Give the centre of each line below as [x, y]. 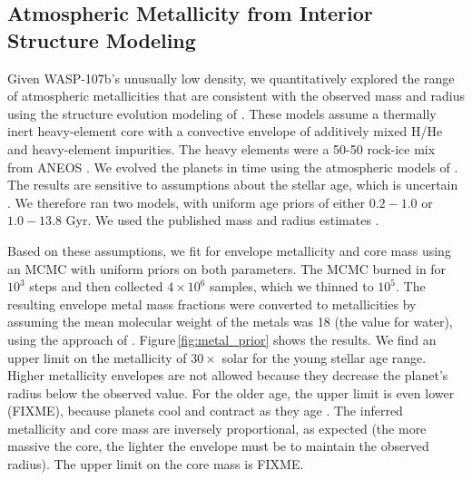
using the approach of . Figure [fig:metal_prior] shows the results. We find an [222, 339]
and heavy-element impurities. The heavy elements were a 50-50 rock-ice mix [221, 148]
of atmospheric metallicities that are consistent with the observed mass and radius [236, 96]
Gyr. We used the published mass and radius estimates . [222, 220]
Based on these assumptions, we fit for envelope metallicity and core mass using [229, 250]
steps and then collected [96, 286]
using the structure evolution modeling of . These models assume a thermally [222, 113]
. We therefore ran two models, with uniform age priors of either [186, 202]
